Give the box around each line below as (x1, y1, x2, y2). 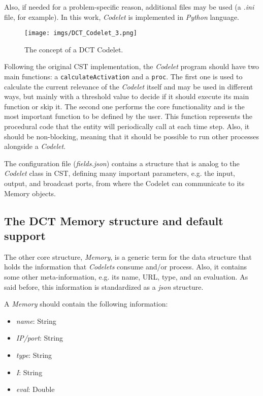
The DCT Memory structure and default (4, 212, 223, 228)
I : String (16, 367, 43, 377)
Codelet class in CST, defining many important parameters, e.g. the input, (4, 168, 235, 178)
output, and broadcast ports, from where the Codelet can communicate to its (4, 178, 245, 189)
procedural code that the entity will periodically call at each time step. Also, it (4, 121, 250, 132)
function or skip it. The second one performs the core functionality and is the (4, 101, 245, 111)
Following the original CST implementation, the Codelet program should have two (4, 61, 259, 72)
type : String (16, 349, 52, 360)
